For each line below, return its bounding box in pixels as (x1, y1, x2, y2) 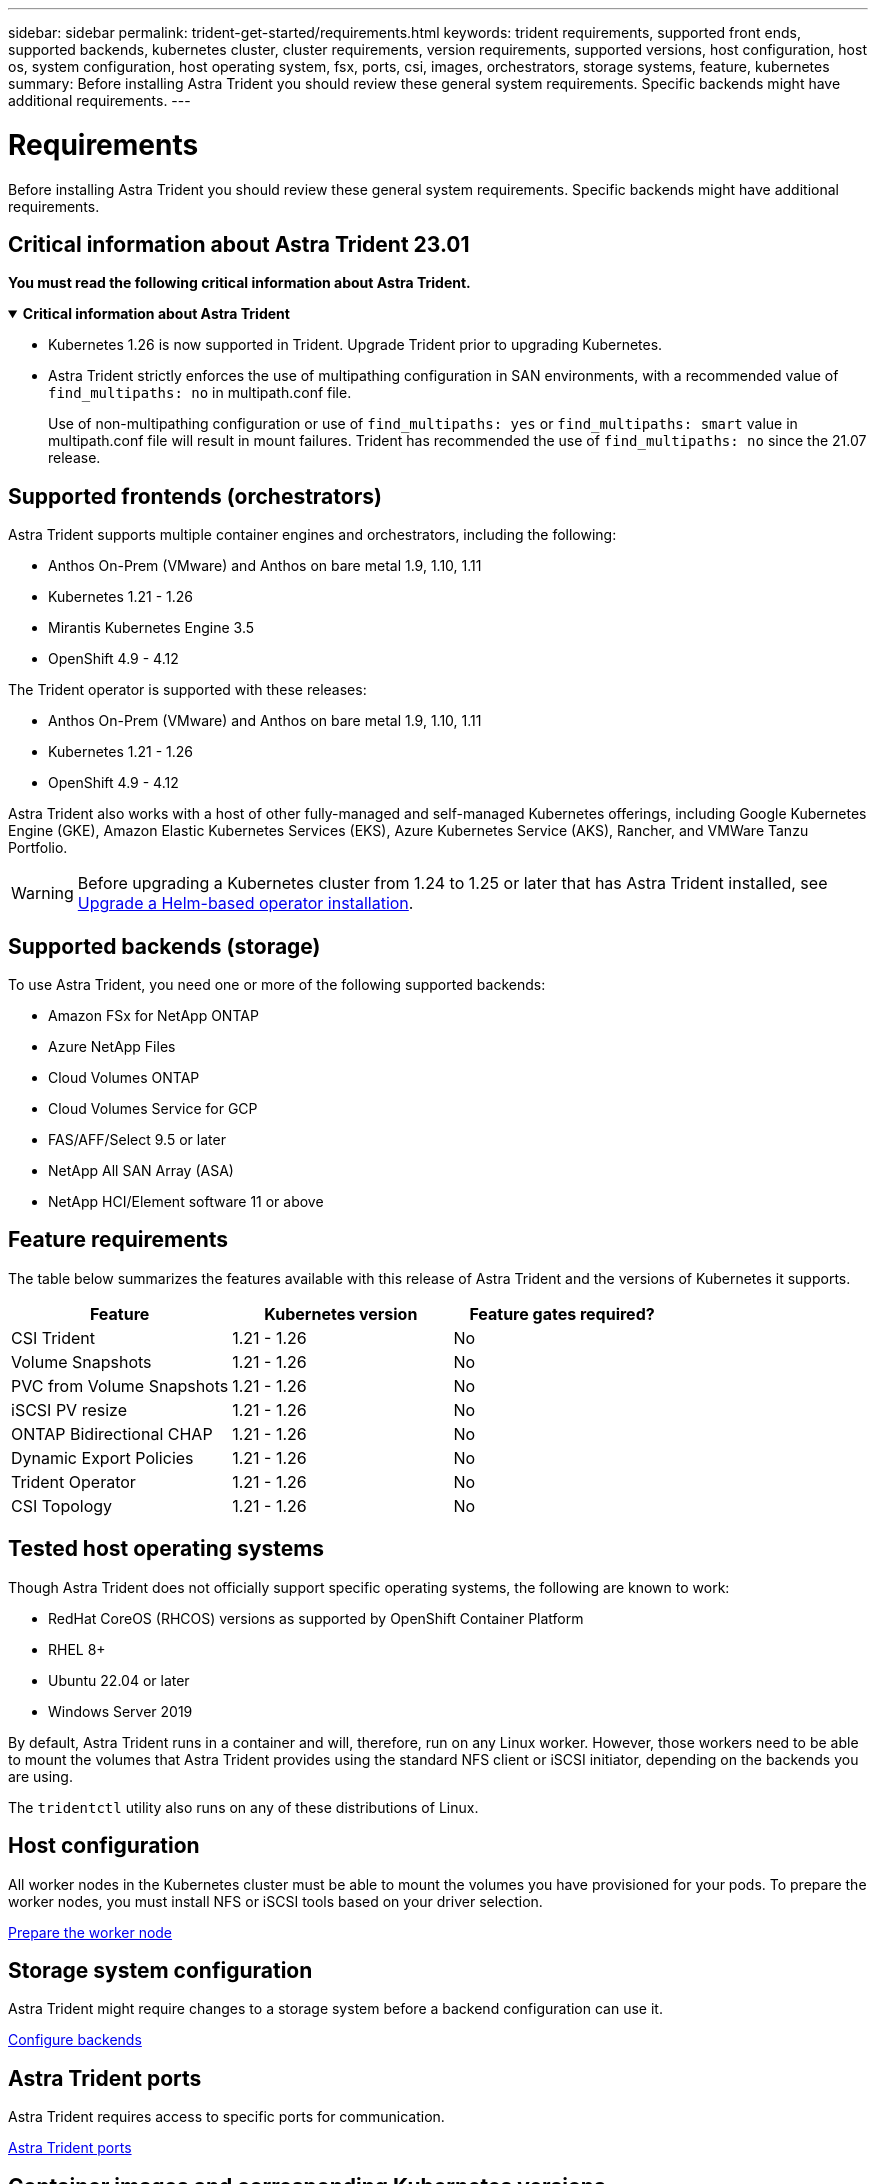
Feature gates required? (469, 1303, 655, 1324)
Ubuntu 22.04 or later (48, 1671, 190, 1689)
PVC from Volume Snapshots (11, 1375, 229, 1396)
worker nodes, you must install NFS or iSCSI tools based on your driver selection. (8, 1892, 543, 1910)
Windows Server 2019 (48, 1702, 193, 1720)
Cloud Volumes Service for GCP (48, 1100, 258, 1118)
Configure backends (8, 2031, 142, 2049)
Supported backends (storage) (8, 933, 321, 959)
